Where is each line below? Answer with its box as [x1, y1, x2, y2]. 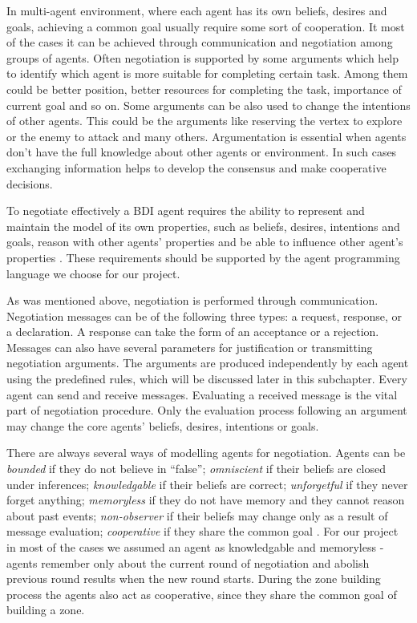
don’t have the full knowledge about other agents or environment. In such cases [6, 144, 397, 160]
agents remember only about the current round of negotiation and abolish [6, 554, 370, 571]
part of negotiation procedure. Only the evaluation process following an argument [6, 402, 407, 419]
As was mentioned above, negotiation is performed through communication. [6, 292, 379, 309]
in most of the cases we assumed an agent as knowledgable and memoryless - [6, 539, 384, 555]
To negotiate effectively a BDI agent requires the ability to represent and [6, 202, 365, 219]
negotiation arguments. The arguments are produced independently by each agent [6, 354, 409, 371]
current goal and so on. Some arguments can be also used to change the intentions [6, 96, 411, 113]
